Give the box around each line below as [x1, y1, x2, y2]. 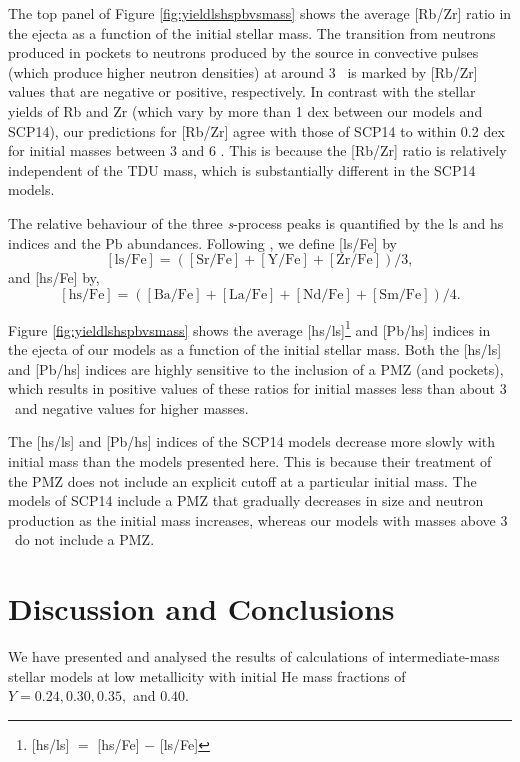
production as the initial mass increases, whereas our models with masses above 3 [8, 509, 508, 530]
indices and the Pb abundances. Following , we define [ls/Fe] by [8, 232, 397, 253]
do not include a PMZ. [14, 529, 155, 550]
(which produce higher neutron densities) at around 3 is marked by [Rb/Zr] [8, 61, 478, 82]
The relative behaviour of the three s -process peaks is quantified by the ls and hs [8, 212, 504, 233]
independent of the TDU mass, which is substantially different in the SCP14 [8, 159, 476, 180]
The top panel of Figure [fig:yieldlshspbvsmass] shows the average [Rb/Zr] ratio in [8, 3, 512, 23]
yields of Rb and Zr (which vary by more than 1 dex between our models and [8, 100, 483, 121]
